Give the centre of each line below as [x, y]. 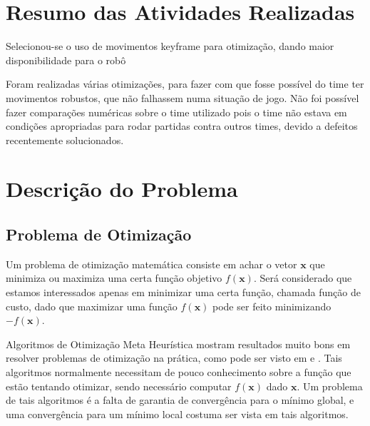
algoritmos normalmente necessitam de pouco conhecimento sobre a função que [179, 372]
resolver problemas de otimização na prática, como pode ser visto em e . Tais [174, 358]
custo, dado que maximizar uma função [92, 306]
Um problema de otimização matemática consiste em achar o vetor [151, 264]
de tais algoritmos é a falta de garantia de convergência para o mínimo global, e [180, 400]
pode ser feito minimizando [272, 306]
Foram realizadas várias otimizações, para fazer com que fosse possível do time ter [185, 84]
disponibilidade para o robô [66, 60]
